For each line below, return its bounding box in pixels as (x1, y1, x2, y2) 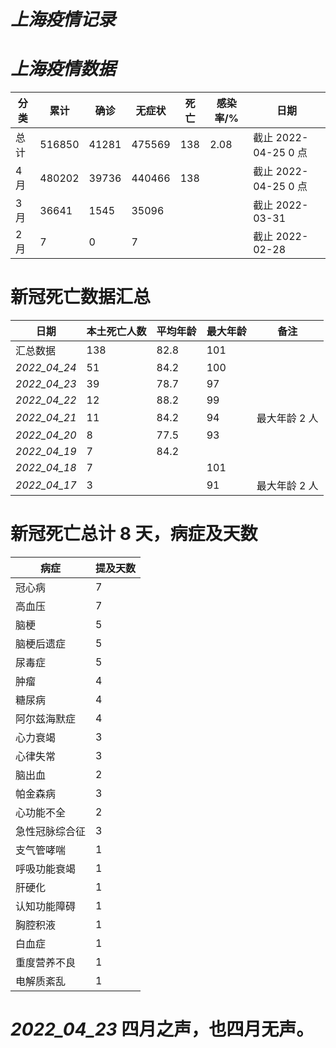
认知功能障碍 (15, 900, 77, 913)
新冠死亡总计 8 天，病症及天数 (10, 523, 258, 545)
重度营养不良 (15, 956, 77, 969)
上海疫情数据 (10, 58, 117, 80)
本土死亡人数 (86, 325, 147, 339)
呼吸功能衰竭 (15, 862, 77, 875)
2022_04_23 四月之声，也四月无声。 (10, 1018, 315, 1041)
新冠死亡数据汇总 (10, 286, 152, 309)
